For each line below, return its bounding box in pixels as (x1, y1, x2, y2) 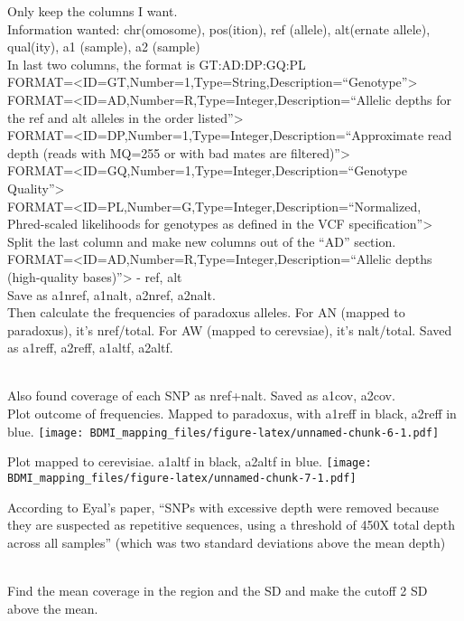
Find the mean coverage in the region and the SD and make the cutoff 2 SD (7, 581, 428, 599)
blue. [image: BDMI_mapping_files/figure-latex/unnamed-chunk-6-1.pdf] (7, 421, 440, 440)
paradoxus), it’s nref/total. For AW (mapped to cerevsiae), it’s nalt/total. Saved (7, 320, 452, 339)
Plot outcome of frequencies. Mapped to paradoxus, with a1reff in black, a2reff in (7, 404, 457, 423)
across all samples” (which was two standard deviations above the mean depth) (7, 532, 446, 551)
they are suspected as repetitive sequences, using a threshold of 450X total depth (7, 515, 456, 534)
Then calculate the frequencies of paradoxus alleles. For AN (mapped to (7, 303, 405, 322)
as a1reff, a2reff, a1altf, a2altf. (7, 338, 173, 357)
